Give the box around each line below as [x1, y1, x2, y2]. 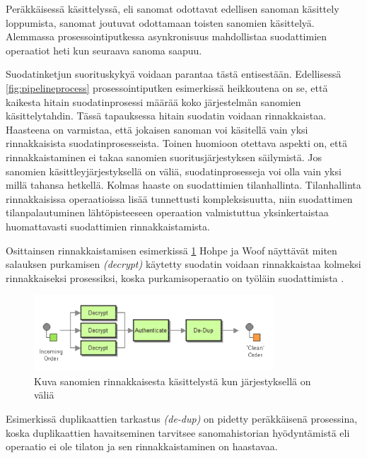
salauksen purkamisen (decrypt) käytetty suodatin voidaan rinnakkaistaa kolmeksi [6, 257, 361, 271]
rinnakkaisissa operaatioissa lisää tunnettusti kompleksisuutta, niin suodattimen [6, 191, 353, 206]
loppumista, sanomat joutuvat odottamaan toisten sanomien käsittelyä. [6, 15, 315, 30]
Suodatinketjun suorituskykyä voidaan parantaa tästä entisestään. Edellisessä [6, 66, 342, 81]
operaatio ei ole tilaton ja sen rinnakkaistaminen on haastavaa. [6, 439, 278, 454]
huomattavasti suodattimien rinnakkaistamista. [6, 218, 210, 233]
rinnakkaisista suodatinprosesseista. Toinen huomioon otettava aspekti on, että [6, 136, 347, 151]
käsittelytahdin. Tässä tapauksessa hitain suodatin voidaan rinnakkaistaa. [6, 108, 327, 123]
